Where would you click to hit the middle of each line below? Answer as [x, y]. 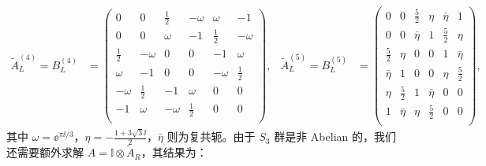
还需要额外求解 [45, 152]
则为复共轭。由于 [211, 136]
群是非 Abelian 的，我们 [335, 136]
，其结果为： [174, 152]
